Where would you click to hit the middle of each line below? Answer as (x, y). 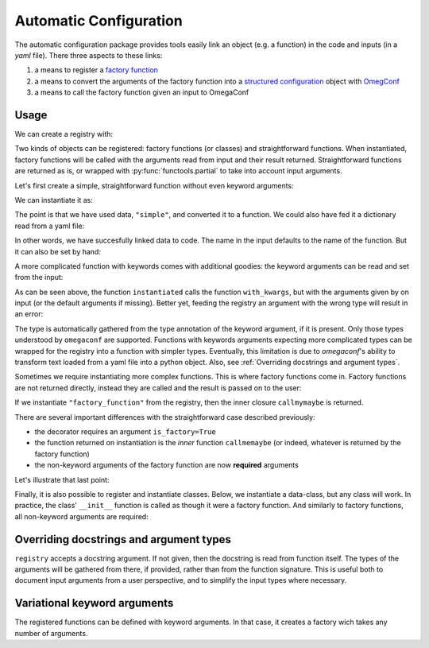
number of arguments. (51, 633)
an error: (29, 314)
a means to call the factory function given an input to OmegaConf (142, 92)
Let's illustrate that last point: (62, 479)
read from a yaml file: (50, 226)
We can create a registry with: (64, 134)
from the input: (39, 277)
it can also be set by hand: (58, 251)
